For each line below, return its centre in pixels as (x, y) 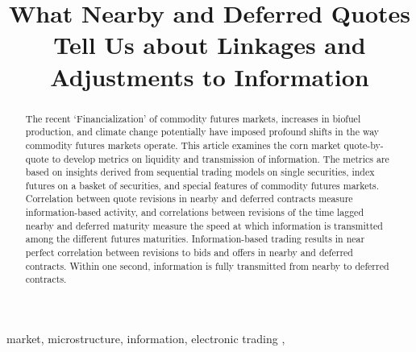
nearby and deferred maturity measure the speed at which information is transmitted (204, 225)
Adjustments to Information (210, 76)
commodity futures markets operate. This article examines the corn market (183, 145)
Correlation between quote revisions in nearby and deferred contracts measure (189, 199)
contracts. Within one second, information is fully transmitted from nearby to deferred (207, 265)
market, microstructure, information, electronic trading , (146, 339)
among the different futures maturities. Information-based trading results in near (195, 239)
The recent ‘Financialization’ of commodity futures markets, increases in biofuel (193, 118)
